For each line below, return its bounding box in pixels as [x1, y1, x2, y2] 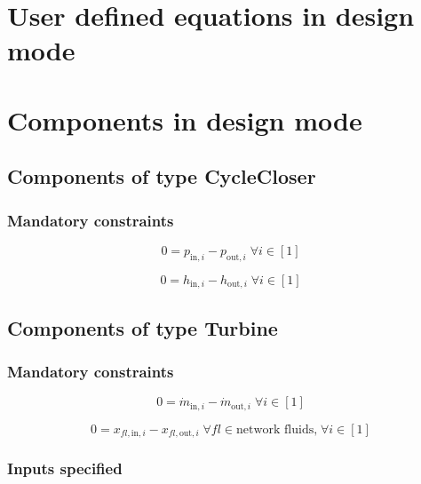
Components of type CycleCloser [7, 163, 316, 190]
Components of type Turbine [7, 313, 278, 341]
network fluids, [235, 423, 318, 436]
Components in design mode [7, 101, 362, 138]
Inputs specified [7, 457, 123, 480]
